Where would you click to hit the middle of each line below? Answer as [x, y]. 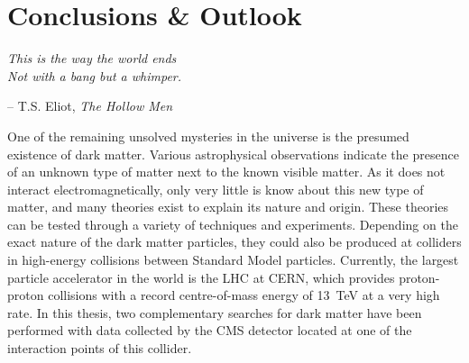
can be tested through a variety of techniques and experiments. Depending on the [233, 224]
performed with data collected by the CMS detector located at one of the [210, 330]
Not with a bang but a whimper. [95, 75]
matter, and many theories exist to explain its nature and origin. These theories [228, 207]
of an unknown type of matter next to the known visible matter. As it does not [226, 172]
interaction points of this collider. [100, 348]
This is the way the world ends [92, 58]
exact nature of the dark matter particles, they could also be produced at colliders [234, 242]
